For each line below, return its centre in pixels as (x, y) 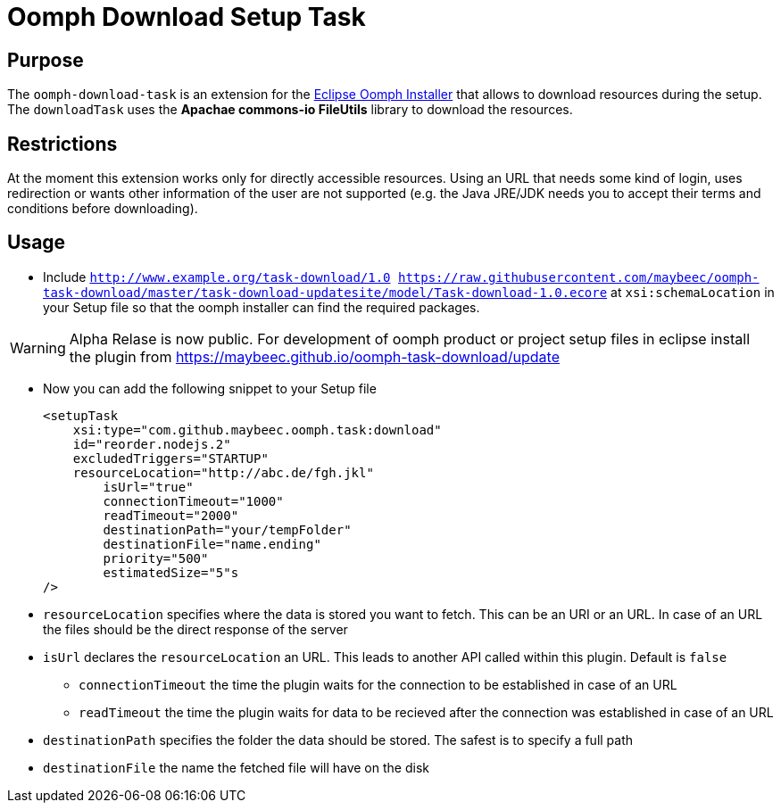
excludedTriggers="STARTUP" (170, 458)
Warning (38, 347)
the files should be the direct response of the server (195, 629)
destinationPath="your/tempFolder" (227, 529)
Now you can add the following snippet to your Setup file (210, 388)
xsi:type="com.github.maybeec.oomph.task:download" (257, 430)
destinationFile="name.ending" (212, 544)
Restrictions (62, 144)
